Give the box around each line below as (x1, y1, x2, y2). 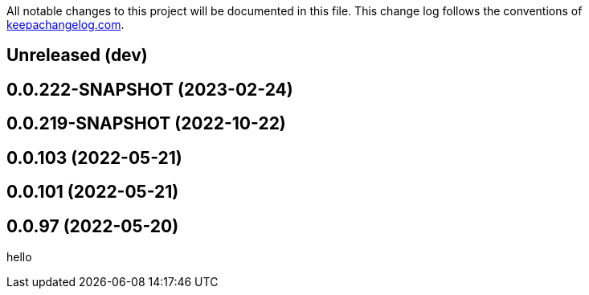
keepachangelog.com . (6, 18, 125, 31)
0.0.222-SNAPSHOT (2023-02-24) (6, 79, 293, 100)
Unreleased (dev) (6, 45, 148, 66)
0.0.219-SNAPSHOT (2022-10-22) (6, 113, 286, 134)
